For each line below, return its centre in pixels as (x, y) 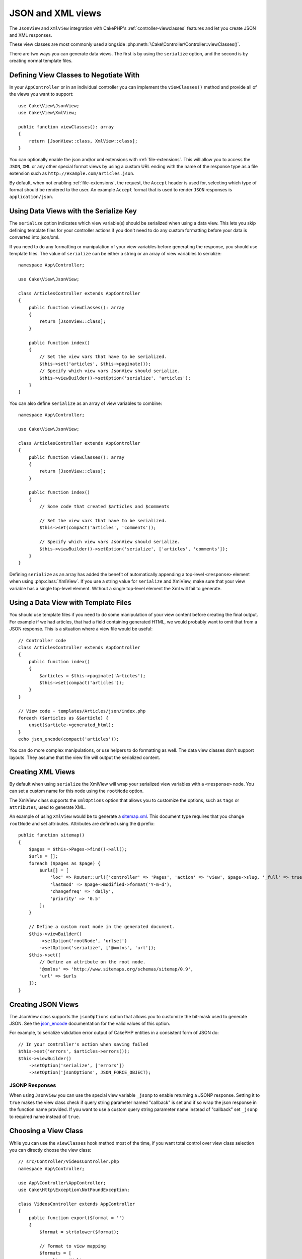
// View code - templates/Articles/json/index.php (82, 711)
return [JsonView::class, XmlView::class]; (83, 141)
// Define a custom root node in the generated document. (102, 927)
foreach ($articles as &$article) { (63, 718)
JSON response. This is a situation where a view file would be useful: (81, 629)
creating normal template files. (41, 61)
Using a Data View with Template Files (70, 603)
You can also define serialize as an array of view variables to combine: (86, 403)
